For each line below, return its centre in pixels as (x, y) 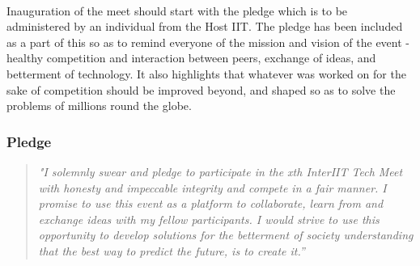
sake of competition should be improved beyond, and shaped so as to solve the (201, 89)
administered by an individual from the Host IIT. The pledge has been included (205, 26)
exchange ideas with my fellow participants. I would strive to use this (209, 219)
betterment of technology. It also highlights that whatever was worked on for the (206, 73)
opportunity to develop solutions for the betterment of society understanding (226, 235)
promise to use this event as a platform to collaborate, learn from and (211, 203)
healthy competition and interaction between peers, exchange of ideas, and (191, 58)
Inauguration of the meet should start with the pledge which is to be (177, 10)
